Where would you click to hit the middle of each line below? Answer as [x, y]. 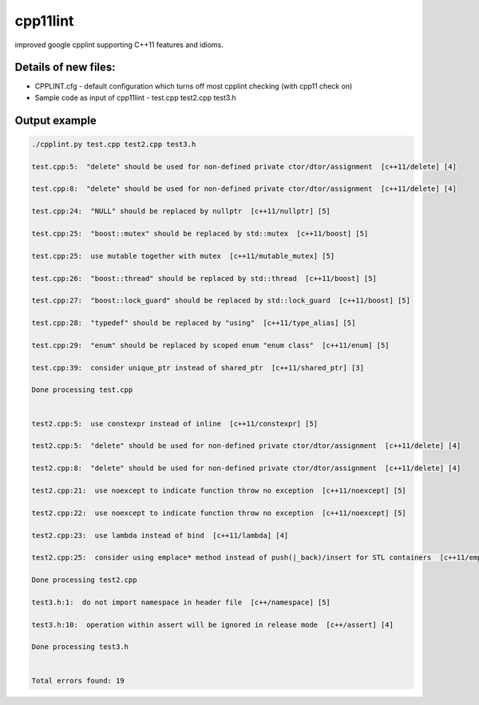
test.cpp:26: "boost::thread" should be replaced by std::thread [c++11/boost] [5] [204, 278]
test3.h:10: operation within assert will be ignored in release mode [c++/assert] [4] [213, 624]
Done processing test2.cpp [84, 580]
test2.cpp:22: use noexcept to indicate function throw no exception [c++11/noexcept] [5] [219, 513]
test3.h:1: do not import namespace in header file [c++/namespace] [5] [181, 602]
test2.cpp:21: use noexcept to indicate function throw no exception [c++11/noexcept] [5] [219, 490]
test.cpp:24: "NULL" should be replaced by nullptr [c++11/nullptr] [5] [181, 211]
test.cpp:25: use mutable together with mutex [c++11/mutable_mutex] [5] [183, 256]
